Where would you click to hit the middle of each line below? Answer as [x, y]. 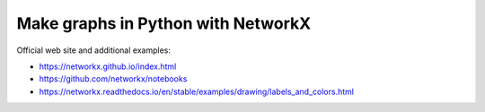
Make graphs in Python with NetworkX [164, 23]
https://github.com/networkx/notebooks [113, 79]
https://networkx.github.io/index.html [108, 66]
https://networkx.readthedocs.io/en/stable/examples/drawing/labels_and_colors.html [197, 91]
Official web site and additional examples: [93, 50]
